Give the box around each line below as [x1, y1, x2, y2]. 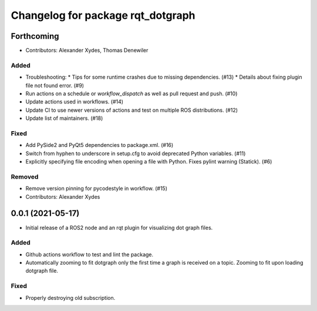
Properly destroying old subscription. [25, 294, 116, 301]
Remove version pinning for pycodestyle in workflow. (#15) [25, 185, 167, 192]
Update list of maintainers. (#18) [25, 115, 103, 122]
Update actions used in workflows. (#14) [25, 98, 123, 105]
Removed [11, 172, 39, 180]
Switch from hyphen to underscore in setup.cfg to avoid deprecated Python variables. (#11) [25, 150, 246, 157]
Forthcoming [11, 31, 59, 41]
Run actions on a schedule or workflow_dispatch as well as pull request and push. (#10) [25, 90, 238, 97]
